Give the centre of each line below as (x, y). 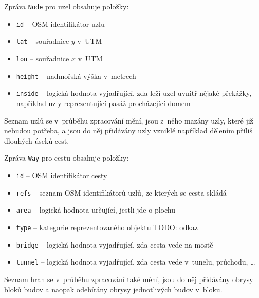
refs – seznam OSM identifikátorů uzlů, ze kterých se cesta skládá (121, 192)
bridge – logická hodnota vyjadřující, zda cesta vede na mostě (115, 244)
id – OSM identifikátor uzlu (60, 23)
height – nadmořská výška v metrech (76, 75)
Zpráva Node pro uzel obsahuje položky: (67, 6)
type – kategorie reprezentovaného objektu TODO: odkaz (107, 227)
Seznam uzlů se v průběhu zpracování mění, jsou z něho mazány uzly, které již (129, 120)
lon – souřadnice (43, 58)
